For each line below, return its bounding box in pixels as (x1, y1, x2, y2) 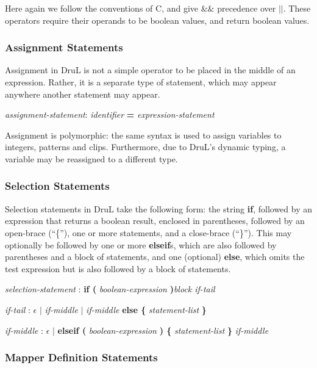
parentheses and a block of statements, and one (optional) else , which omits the (5, 250, 305, 263)
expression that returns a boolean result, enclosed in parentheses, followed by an (5, 214, 305, 227)
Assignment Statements (5, 40, 123, 55)
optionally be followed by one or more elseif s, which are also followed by (5, 238, 277, 251)
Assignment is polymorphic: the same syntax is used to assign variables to (5, 128, 282, 141)
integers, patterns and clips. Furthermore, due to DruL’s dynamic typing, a (5, 140, 286, 153)
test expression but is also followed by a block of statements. (5, 262, 231, 275)
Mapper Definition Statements (5, 350, 158, 365)
